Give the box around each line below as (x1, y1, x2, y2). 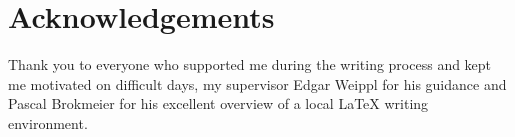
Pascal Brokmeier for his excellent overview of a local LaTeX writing (8, 93, 429, 114)
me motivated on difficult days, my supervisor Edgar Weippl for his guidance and (8, 73, 507, 94)
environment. (8, 112, 88, 133)
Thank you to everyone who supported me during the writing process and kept (8, 54, 492, 75)
